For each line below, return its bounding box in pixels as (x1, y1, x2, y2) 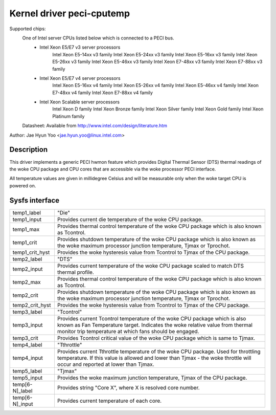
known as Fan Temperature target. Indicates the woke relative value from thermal (57, 321, 253, 329)
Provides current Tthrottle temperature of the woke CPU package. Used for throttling (57, 348, 261, 355)
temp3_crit (12, 334, 38, 341)
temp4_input (12, 354, 43, 361)
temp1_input (12, 215, 42, 223)
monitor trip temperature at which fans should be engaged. (57, 327, 199, 335)
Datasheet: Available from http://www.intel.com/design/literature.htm (22, 123, 167, 129)
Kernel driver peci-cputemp (9, 8, 130, 19)
